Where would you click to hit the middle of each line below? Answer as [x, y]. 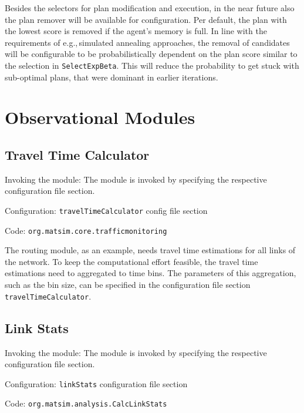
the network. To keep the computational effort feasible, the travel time [131, 261]
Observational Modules [100, 117]
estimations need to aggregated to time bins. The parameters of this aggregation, [151, 273]
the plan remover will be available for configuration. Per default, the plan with [146, 19]
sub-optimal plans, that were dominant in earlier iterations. [112, 77]
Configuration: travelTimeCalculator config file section [106, 210]
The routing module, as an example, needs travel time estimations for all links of [150, 250]
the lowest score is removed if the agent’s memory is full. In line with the [136, 31]
